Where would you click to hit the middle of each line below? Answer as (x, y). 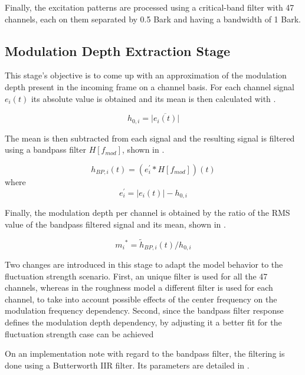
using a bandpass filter (45, 149)
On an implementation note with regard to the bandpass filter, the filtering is (145, 353)
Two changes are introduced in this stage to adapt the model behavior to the (144, 264)
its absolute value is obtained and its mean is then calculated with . (153, 98)
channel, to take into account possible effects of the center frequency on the (141, 299)
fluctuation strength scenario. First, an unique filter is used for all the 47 (136, 276)
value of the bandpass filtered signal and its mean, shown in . (115, 224)
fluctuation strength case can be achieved (79, 333)
